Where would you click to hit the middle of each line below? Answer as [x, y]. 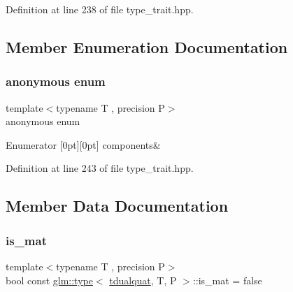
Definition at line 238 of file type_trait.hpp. [100, 9]
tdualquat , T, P [143, 280]
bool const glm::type [49, 280]
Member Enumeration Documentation [147, 46]
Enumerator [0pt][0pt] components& [83, 144]
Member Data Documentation [117, 206]
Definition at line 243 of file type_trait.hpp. [100, 168]
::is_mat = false [227, 280]
